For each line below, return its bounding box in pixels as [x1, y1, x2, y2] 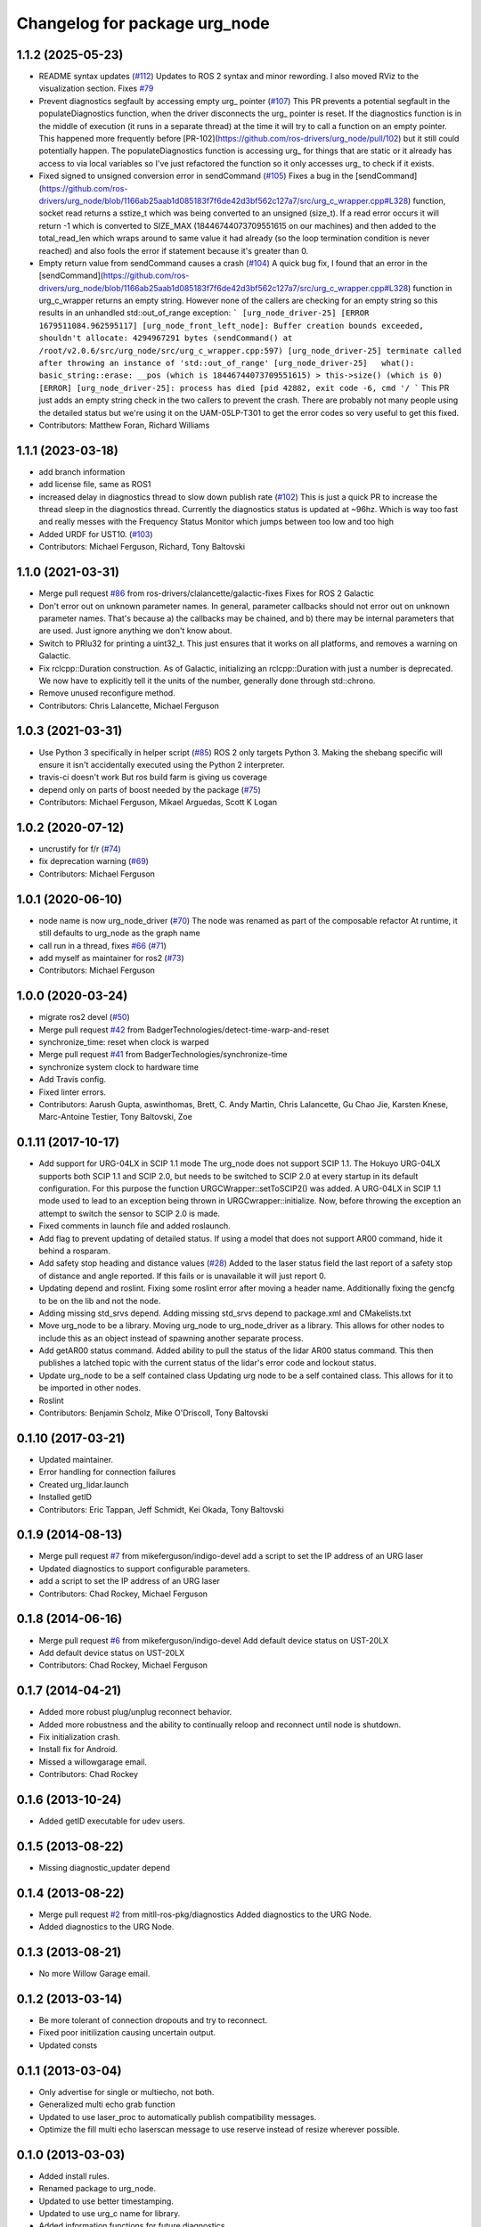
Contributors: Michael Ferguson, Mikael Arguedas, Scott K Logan [38, 797, 278, 808]
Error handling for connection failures [38, 1466, 176, 1478]
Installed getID [38, 1492, 93, 1503]
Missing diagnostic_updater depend [38, 1862, 171, 1872]
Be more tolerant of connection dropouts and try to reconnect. [38, 2015, 267, 2026]
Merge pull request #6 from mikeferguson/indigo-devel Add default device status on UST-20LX [38, 1635, 389, 1645]
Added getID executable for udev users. [38, 1815, 186, 1826]
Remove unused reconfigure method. [38, 688, 175, 698]
